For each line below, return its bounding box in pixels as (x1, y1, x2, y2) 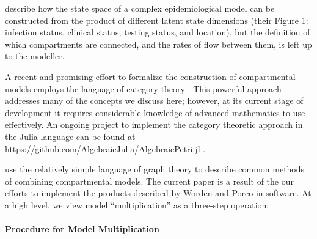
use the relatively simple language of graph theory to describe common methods (5, 163, 305, 175)
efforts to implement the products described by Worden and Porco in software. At (5, 186, 312, 199)
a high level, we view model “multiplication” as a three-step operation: (5, 198, 269, 211)
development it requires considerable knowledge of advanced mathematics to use (5, 106, 305, 119)
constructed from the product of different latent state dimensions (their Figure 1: (5, 13, 308, 26)
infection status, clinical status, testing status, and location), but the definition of (5, 26, 310, 39)
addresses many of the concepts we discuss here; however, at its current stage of (5, 94, 304, 107)
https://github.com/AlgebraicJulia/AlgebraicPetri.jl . (5, 142, 206, 155)
